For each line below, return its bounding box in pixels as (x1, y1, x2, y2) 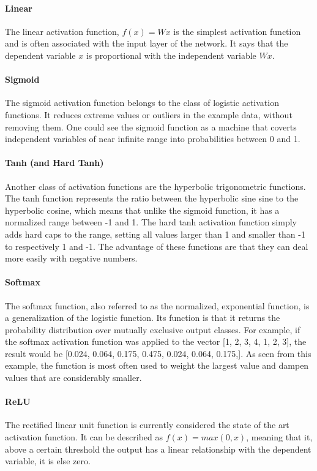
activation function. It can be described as (5, 431, 163, 443)
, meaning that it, (246, 431, 313, 443)
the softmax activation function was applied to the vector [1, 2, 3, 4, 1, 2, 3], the (5, 335, 307, 348)
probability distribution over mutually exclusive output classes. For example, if (5, 323, 300, 336)
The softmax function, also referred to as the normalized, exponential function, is (5, 299, 310, 312)
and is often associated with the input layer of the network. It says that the (5, 37, 288, 50)
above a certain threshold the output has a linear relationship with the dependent (5, 442, 311, 455)
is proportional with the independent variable (86, 48, 256, 61)
